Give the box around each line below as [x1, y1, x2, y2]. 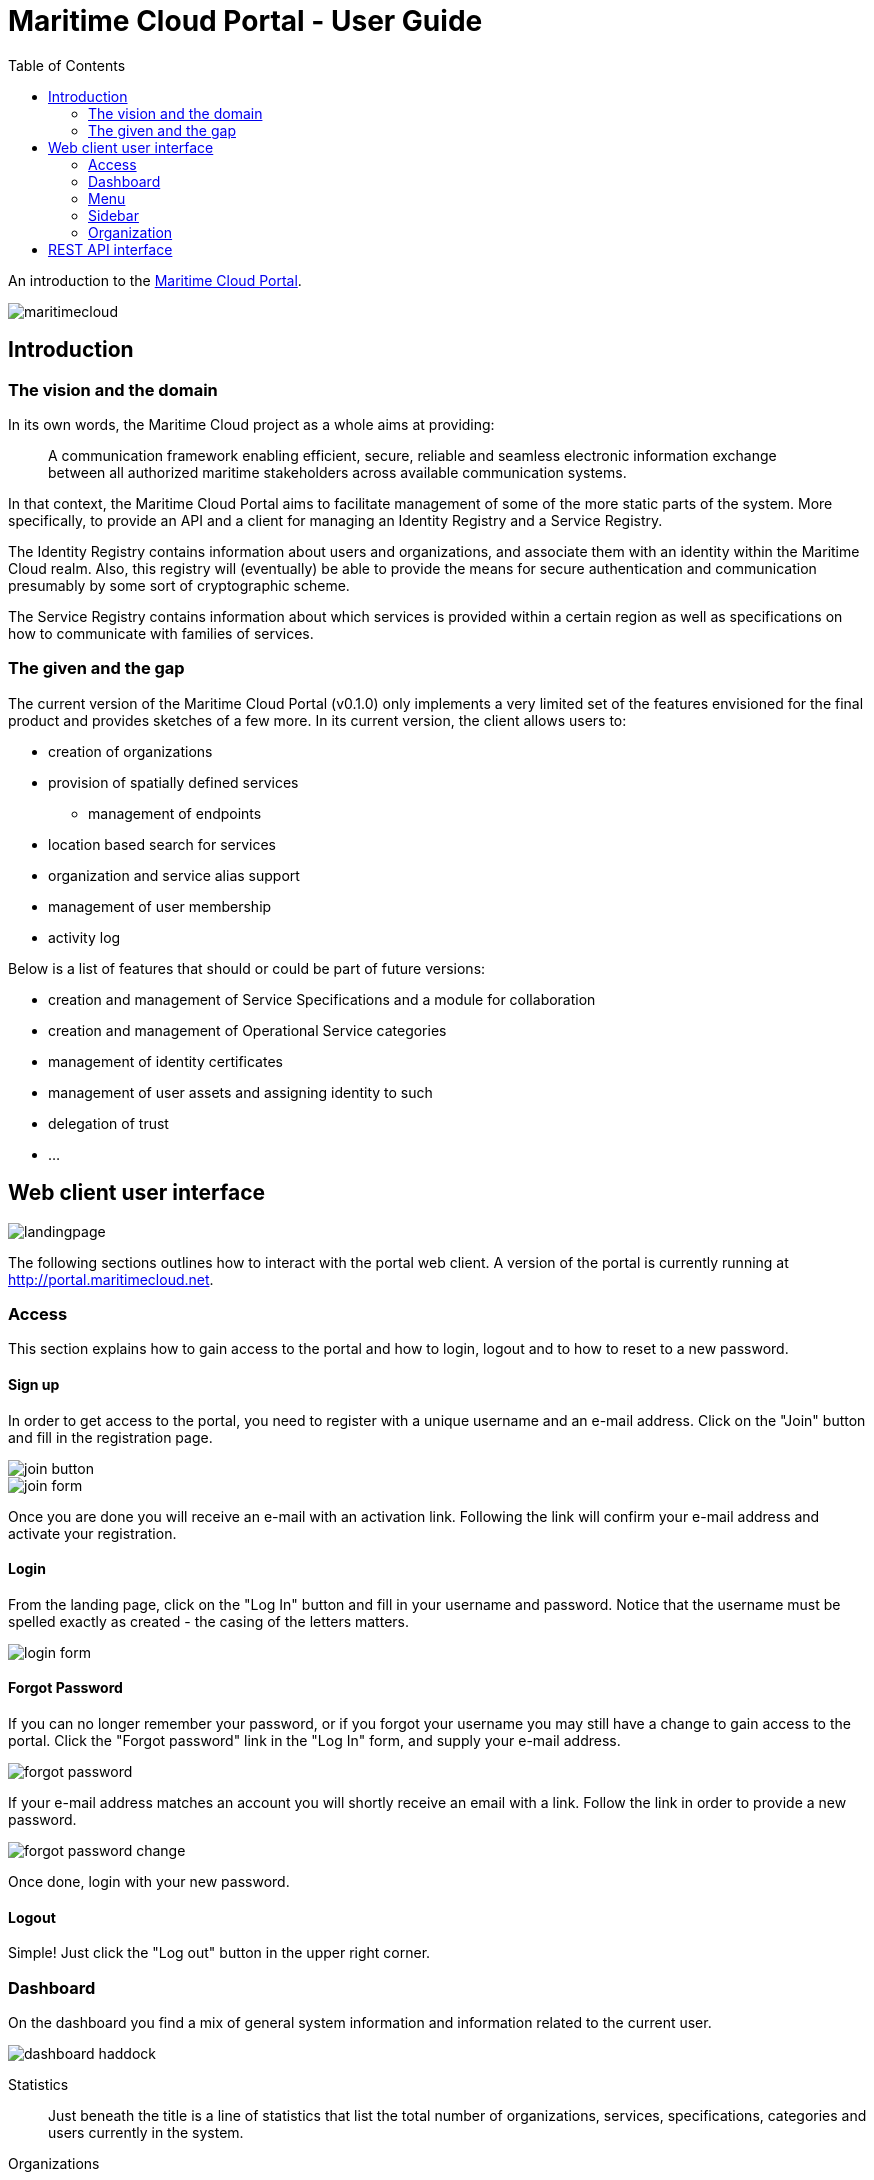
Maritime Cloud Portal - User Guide [8, 4, 483, 38]
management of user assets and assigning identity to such [48, 1083, 433, 1101]
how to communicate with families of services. [8, 624, 314, 642]
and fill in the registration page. [8, 1428, 213, 1446]
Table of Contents [8, 56, 126, 74]
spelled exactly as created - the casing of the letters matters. [8, 1612, 409, 1630]
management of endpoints [88, 804, 262, 822]
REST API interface [48, 240, 173, 258]
